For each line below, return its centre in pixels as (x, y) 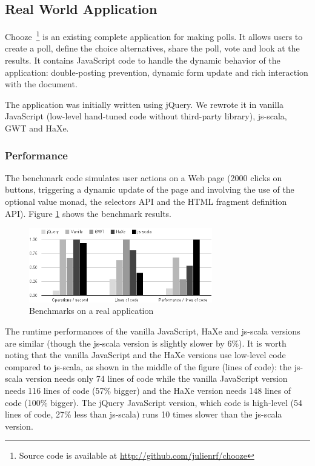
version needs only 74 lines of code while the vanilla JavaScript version (157, 378)
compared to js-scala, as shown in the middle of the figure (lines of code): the (148, 366)
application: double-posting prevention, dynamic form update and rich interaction (157, 72)
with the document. (41, 84)
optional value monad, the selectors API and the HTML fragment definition (146, 201)
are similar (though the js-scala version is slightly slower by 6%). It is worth (146, 343)
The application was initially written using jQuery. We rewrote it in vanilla (144, 104)
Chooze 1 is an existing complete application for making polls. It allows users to (154, 35)
